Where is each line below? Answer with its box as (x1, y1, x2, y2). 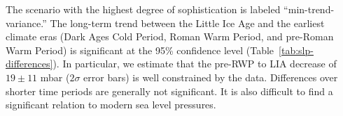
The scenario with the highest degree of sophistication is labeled (6, 2, 281, 16)
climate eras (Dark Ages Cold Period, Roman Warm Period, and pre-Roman (6, 29, 334, 44)
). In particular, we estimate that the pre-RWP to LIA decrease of (52, 56, 337, 71)
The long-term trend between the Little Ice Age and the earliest (50, 15, 325, 30)
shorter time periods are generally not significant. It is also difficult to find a (6, 83, 333, 98)
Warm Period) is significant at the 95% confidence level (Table (6, 42, 274, 57)
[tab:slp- (279, 42, 314, 57)
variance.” (6, 15, 47, 30)
